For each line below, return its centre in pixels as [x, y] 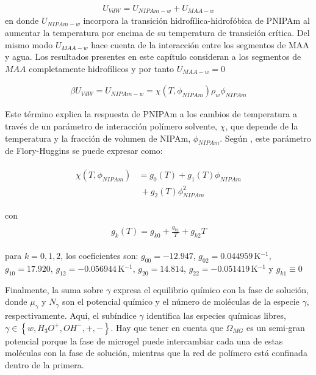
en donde [22, 20]
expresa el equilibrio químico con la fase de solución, [211, 289]
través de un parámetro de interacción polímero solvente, [111, 126]
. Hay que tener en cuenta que [167, 327]
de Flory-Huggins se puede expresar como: [84, 151]
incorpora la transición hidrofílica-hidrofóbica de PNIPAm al [196, 20]
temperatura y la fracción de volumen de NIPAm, [98, 138]
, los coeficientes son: [99, 256]
